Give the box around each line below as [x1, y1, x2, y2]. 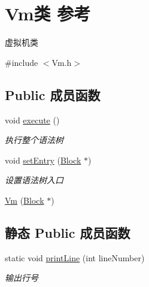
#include [5, 56, 38, 68]
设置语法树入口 [5, 174, 63, 186]
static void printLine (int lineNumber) [5, 251, 145, 264]
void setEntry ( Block [5, 153, 81, 166]
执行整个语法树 [5, 134, 63, 146]
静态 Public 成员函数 [5, 223, 130, 241]
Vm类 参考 [5, 1, 91, 26]
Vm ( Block [5, 194, 44, 206]
